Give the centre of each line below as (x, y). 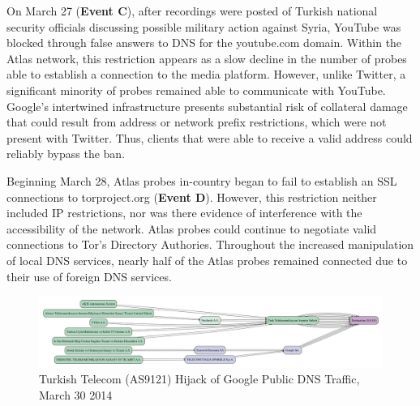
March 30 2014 (76, 394)
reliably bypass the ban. (66, 154)
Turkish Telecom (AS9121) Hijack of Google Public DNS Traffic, (199, 379)
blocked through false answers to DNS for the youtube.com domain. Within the (204, 43)
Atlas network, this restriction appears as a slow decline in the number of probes (207, 58)
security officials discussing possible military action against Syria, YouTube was (204, 26)
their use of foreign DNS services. (89, 276)
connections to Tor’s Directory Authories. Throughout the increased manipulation (210, 244)
